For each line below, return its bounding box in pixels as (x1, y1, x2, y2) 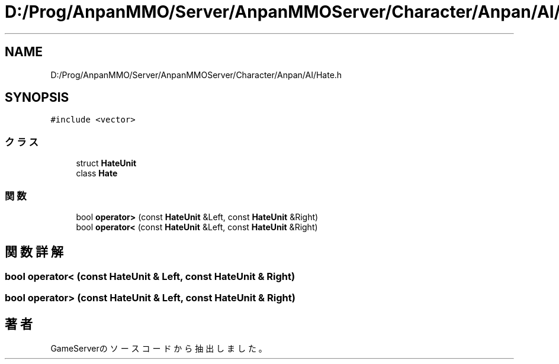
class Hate (76, 168, 118, 179)
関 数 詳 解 (5, 244, 63, 260)
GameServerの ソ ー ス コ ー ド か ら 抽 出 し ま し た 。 (50, 343, 267, 353)
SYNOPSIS (5, 90, 69, 105)
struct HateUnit (76, 158, 137, 169)
